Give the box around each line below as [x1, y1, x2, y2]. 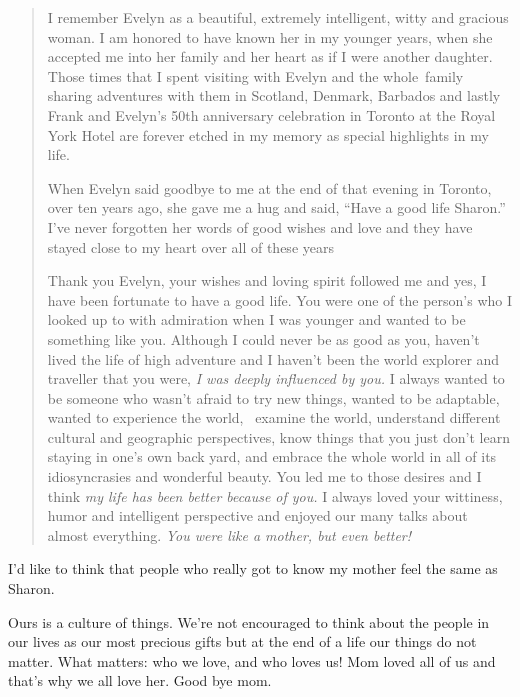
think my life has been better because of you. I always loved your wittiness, [47, 485, 503, 506]
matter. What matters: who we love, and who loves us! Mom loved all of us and [8, 650, 496, 671]
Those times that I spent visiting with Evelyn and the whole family [47, 65, 464, 86]
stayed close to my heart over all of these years [47, 236, 334, 257]
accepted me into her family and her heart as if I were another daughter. [47, 46, 493, 67]
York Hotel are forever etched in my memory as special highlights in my [47, 124, 489, 145]
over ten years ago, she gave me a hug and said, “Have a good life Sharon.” [47, 197, 506, 218]
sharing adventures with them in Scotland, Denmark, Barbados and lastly [47, 85, 501, 106]
